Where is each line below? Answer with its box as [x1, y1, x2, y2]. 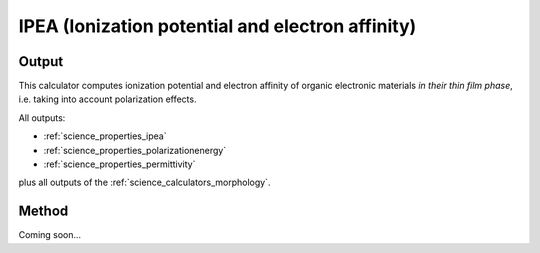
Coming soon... [18, 229, 82, 241]
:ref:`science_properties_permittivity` [43, 158, 196, 170]
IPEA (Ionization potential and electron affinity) [18, 15, 417, 37]
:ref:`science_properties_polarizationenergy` [43, 144, 227, 156]
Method [18, 203, 69, 220]
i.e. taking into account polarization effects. [18, 93, 197, 105]
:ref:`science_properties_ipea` [43, 130, 167, 142]
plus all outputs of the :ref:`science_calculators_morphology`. [18, 176, 271, 189]
